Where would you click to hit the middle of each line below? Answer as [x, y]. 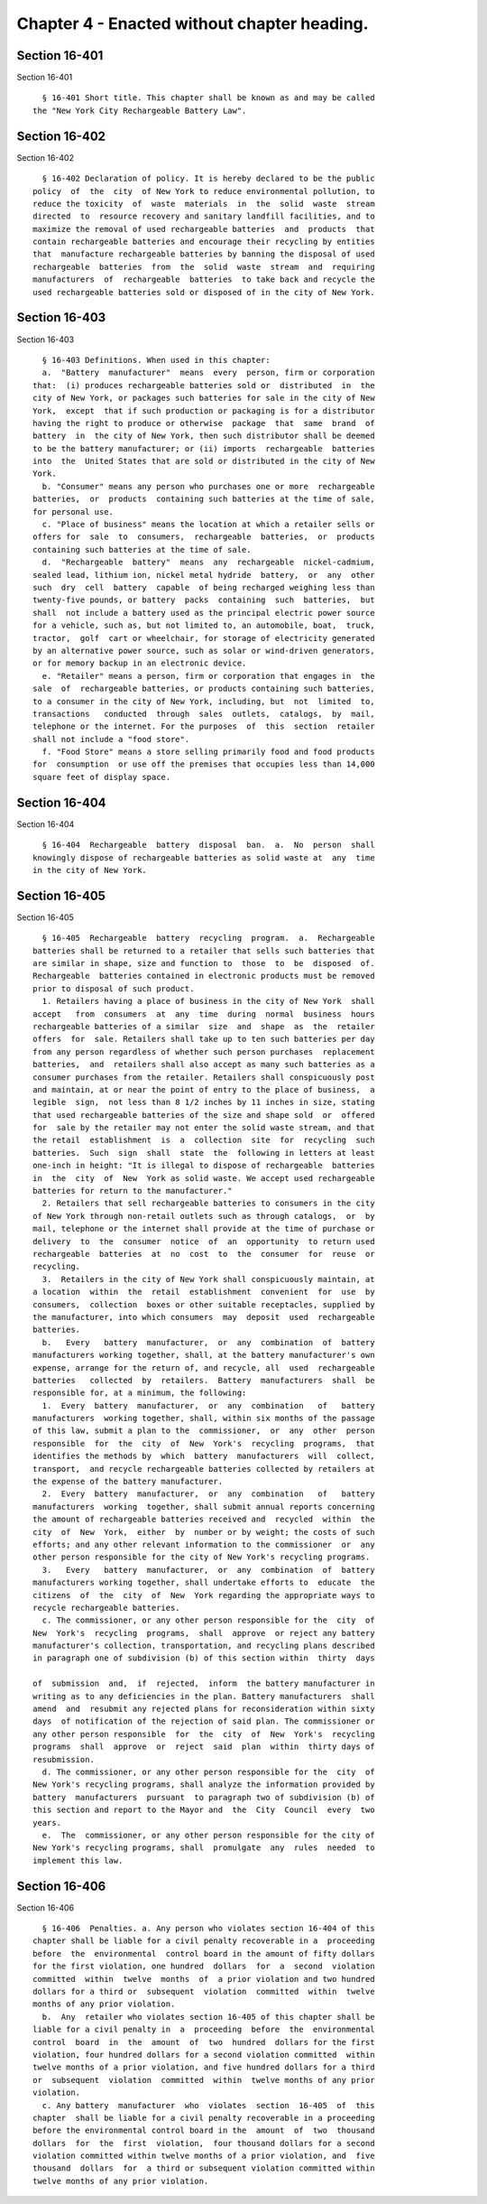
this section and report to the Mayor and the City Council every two [204, 1810]
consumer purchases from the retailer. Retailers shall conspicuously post [204, 1077]
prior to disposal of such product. [114, 988]
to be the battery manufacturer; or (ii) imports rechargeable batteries [204, 448]
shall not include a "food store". [111, 739]
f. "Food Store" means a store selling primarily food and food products [208, 752]
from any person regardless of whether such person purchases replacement [204, 1051]
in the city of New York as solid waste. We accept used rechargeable [204, 1178]
